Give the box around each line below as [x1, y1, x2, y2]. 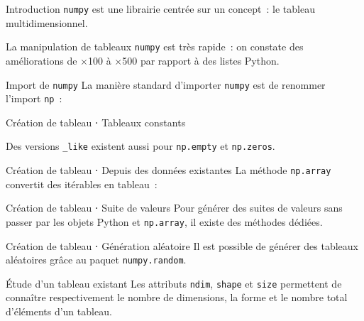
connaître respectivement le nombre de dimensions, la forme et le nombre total [6, 290, 348, 305]
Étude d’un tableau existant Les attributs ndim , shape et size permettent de [6, 276, 342, 290]
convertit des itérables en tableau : [6, 176, 158, 191]
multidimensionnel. [6, 15, 88, 30]
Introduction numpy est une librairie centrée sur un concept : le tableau [6, 1, 315, 16]
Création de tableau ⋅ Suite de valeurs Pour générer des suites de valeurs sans [6, 200, 343, 215]
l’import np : [6, 91, 62, 106]
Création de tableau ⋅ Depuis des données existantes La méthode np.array [6, 163, 331, 178]
